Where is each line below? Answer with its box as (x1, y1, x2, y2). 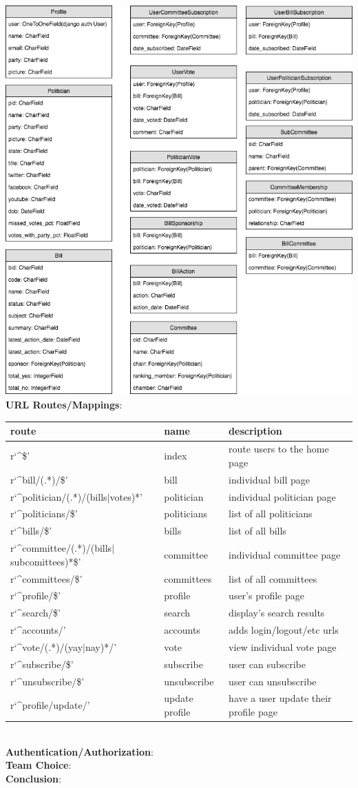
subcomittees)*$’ (10, 554, 81, 568)
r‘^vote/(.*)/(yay (10, 639, 83, 654)
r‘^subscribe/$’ (10, 656, 74, 671)
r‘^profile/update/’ (10, 698, 90, 712)
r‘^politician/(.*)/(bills (10, 489, 107, 504)
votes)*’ (109, 489, 143, 504)
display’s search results (229, 605, 325, 620)
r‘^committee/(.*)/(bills (10, 541, 112, 555)
